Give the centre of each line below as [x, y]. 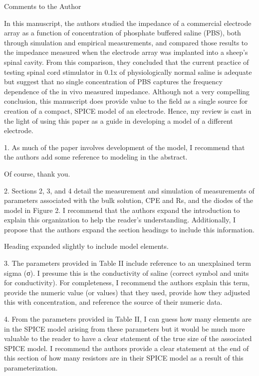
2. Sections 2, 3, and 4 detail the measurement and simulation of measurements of [129, 190]
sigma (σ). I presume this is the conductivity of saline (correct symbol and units [127, 273]
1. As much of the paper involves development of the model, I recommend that [125, 147]
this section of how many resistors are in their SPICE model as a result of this [124, 358]
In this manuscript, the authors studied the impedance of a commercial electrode [128, 23]
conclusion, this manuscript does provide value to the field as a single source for [126, 101]
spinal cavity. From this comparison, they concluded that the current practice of [127, 62]
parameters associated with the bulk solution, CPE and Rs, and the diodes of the [129, 200]
